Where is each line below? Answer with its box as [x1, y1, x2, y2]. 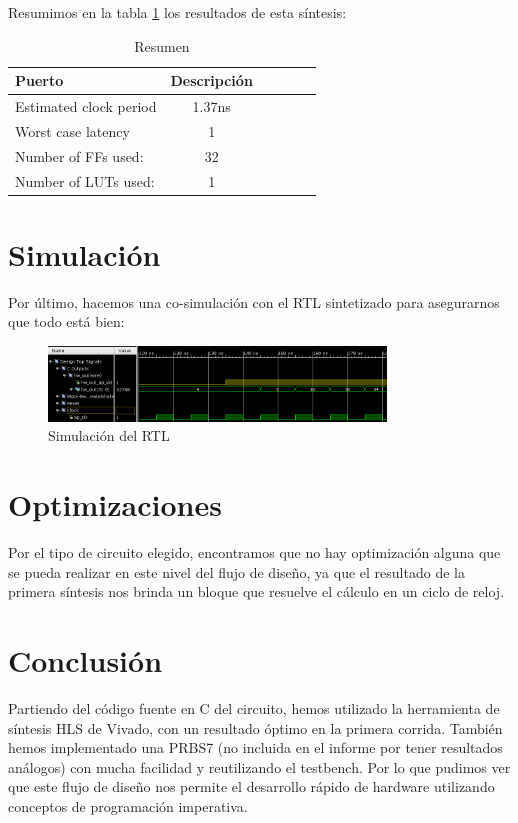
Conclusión [8, 640, 163, 681]
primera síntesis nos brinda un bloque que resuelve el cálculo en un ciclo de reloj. [8, 581, 505, 602]
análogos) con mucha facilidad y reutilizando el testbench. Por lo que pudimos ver [8, 756, 511, 777]
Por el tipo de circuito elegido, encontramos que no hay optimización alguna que [8, 542, 501, 563]
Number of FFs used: [15, 145, 144, 166]
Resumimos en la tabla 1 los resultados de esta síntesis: [8, 2, 347, 22]
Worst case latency [15, 120, 130, 141]
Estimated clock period [15, 96, 157, 117]
